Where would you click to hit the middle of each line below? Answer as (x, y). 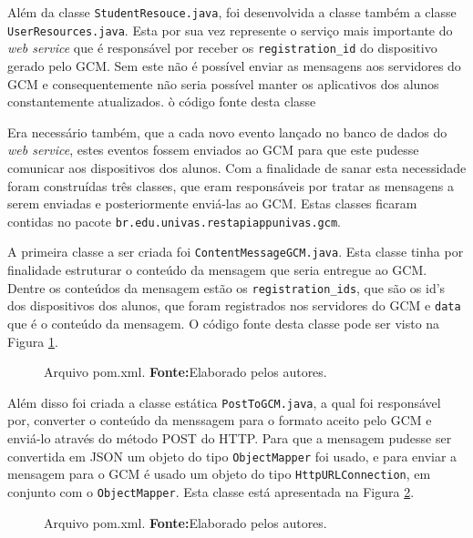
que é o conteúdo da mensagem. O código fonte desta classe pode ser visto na (224, 323)
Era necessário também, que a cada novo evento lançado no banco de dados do (227, 132)
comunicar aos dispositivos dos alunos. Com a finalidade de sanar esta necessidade (237, 167)
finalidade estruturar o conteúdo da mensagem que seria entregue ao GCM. (217, 270)
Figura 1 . (33, 341)
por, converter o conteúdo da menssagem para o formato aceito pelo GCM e (220, 420)
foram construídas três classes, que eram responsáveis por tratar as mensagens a (231, 185)
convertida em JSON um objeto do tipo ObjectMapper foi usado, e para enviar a (232, 456)
